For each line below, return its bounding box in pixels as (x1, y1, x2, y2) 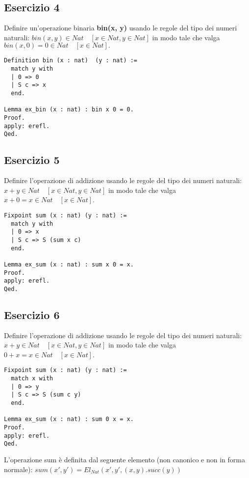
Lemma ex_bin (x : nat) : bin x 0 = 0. (4, 106, 134, 113)
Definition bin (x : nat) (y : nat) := (4, 57, 138, 64)
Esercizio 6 (4, 307, 60, 322)
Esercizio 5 (4, 152, 60, 167)
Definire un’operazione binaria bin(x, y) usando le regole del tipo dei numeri (4, 23, 237, 33)
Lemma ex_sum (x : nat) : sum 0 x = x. (4, 416, 134, 423)
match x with (11, 375, 53, 382)
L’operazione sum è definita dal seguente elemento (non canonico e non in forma (4, 454, 245, 465)
